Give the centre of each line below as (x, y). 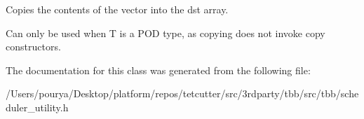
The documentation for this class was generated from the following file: (158, 70)
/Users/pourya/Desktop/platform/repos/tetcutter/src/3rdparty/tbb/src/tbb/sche (182, 93)
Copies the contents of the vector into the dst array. (117, 9)
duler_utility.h (37, 107)
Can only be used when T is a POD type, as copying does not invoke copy (166, 33)
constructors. (33, 47)
